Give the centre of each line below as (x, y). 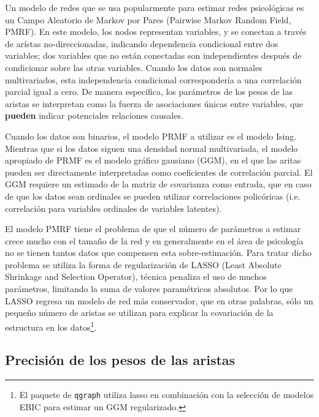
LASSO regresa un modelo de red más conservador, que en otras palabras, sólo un (159, 300)
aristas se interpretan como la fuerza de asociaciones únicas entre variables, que (154, 103)
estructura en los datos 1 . (51, 326)
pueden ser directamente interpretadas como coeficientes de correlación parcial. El (159, 172)
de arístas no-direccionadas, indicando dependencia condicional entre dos (142, 43)
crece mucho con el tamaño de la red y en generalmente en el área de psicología (154, 240)
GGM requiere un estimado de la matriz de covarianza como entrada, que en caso (158, 184)
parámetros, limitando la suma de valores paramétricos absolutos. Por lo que (149, 289)
